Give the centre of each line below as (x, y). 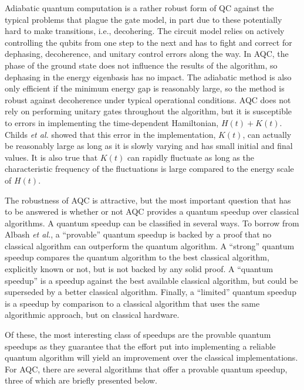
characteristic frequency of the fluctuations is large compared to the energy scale (149, 169)
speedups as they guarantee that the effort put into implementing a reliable (140, 346)
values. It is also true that (51, 157)
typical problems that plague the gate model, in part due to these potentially (143, 19)
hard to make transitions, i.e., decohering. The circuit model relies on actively (145, 31)
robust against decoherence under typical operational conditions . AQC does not (148, 99)
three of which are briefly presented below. (81, 380)
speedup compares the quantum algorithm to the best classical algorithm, (137, 257)
